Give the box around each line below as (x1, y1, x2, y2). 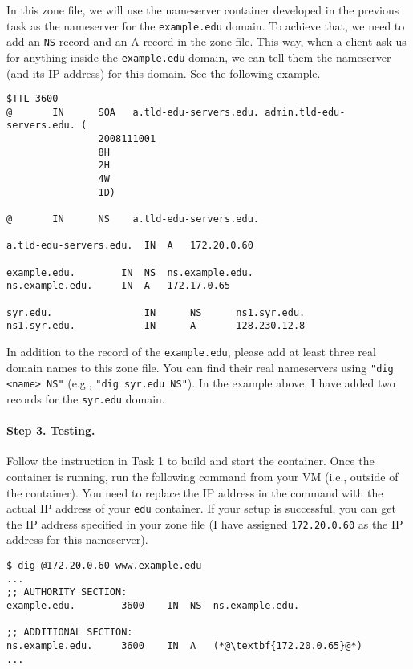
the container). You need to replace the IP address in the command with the (6, 484, 383, 501)
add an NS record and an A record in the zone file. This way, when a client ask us (6, 33, 407, 50)
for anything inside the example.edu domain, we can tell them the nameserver (6, 48, 391, 65)
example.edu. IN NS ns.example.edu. (6, 266, 253, 278)
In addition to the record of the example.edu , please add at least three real (6, 343, 376, 359)
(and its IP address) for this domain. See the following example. (6, 64, 321, 81)
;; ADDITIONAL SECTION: (6, 626, 133, 639)
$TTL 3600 (6, 93, 59, 105)
